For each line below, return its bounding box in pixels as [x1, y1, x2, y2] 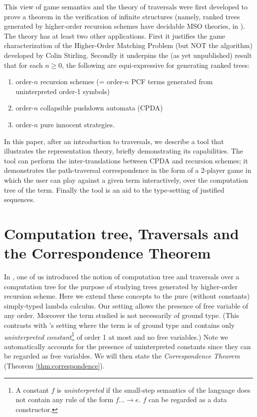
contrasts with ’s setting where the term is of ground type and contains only [4, 319, 235, 330]
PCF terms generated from [131, 76, 213, 87]
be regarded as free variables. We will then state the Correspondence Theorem [4, 351, 240, 361]
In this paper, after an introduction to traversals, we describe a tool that [4, 136, 224, 146]
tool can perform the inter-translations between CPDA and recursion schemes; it [4, 155, 248, 165]
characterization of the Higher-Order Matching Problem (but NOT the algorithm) [4, 40, 253, 51]
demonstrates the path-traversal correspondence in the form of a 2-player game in [4, 165, 252, 175]
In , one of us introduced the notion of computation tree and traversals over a [4, 271, 240, 281]
